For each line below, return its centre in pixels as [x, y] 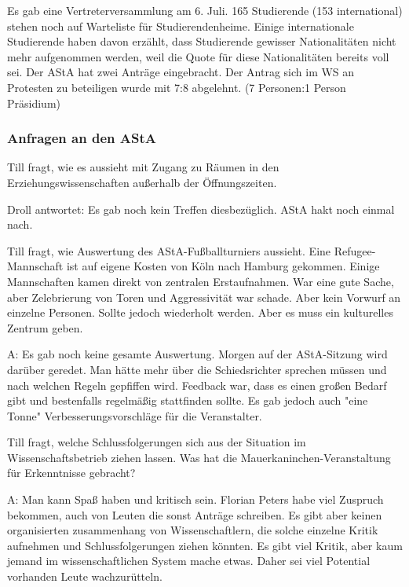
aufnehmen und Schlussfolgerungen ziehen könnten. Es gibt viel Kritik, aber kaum [205, 545]
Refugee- [355, 250]
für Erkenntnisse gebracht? [71, 473]
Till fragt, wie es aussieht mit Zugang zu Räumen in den [143, 167]
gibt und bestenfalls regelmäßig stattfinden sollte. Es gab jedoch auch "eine [188, 400]
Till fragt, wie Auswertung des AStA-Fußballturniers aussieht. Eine [169, 250]
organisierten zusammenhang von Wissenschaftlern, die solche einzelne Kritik [193, 530]
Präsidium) [34, 103]
